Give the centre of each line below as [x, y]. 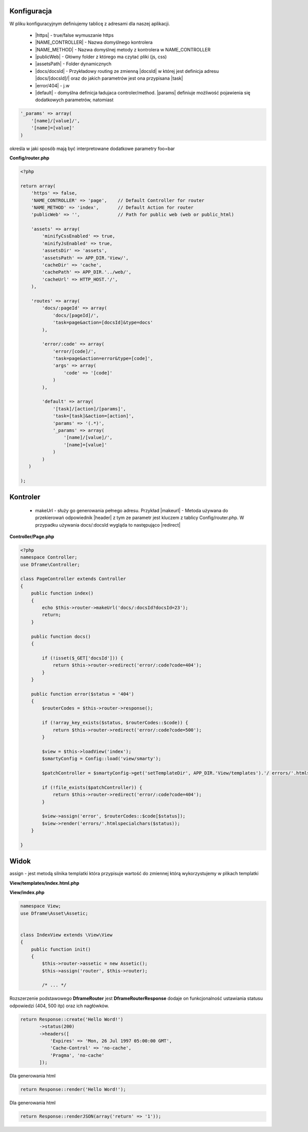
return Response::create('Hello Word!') [72, 1019]
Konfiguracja [31, 11]
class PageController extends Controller [73, 579]
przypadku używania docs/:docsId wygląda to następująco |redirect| [108, 525]
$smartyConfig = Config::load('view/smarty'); [101, 759]
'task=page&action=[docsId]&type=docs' [103, 323]
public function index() [62, 593]
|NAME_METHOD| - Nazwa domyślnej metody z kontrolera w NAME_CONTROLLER [123, 49]
